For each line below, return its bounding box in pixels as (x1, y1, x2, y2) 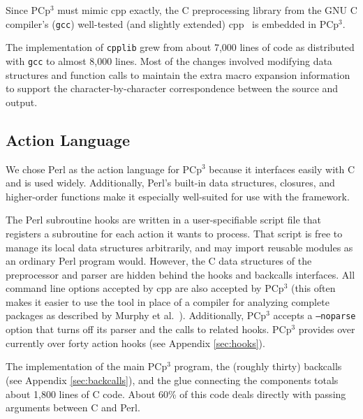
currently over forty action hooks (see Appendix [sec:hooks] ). (6, 335, 265, 350)
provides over (298, 322, 355, 337)
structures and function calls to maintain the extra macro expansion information (6, 67, 350, 82)
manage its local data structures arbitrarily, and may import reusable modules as (6, 240, 353, 254)
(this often (290, 281, 336, 295)
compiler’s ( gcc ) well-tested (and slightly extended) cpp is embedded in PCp (6, 16, 339, 31)
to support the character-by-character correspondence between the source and (6, 81, 339, 96)
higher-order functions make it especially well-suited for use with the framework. (6, 189, 350, 203)
